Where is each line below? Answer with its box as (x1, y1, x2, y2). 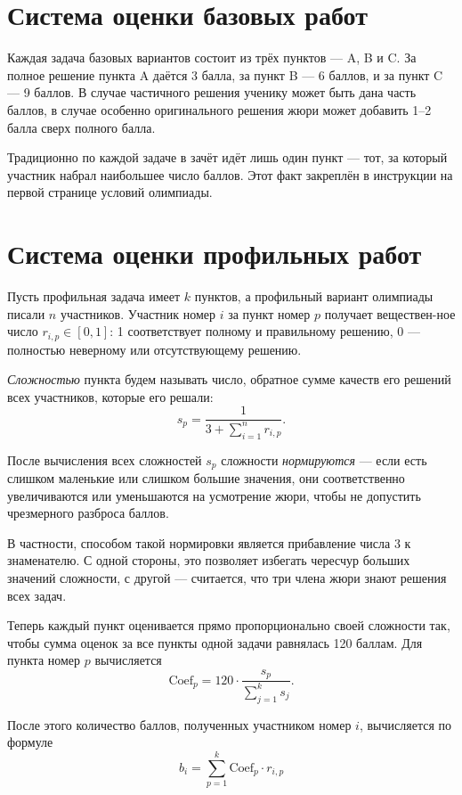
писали (7, 304, 45, 323)
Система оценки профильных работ (7, 235, 422, 272)
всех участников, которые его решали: (7, 387, 214, 406)
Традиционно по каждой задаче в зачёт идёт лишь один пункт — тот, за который (7, 148, 448, 167)
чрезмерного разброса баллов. (7, 504, 169, 522)
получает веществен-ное (324, 304, 456, 323)
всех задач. (7, 586, 67, 604)
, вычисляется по (359, 715, 452, 734)
